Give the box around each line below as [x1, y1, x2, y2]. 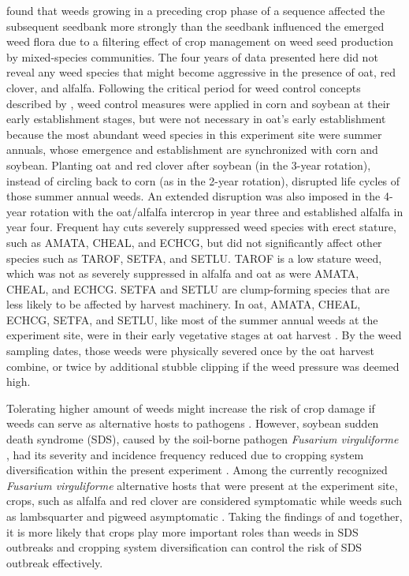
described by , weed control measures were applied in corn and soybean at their [6, 95, 391, 111]
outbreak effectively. [6, 554, 103, 570]
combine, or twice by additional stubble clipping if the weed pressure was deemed [6, 357, 400, 374]
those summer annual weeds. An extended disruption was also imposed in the [6, 188, 381, 204]
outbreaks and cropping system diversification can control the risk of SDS [6, 539, 363, 555]
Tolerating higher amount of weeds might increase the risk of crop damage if [6, 399, 375, 416]
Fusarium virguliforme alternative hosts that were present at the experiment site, [6, 477, 398, 493]
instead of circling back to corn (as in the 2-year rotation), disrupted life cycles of [6, 172, 400, 189]
